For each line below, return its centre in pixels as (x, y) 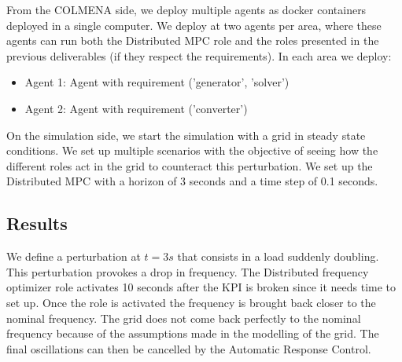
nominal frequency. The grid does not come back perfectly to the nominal (184, 318)
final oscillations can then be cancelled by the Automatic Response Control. (189, 348)
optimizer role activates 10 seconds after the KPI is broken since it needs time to (201, 287)
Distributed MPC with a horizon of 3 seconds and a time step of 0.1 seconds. (192, 181)
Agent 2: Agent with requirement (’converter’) (136, 108)
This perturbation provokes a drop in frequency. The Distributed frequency (188, 271)
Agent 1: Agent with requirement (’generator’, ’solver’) (157, 82)
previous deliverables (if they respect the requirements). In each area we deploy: (199, 55)
